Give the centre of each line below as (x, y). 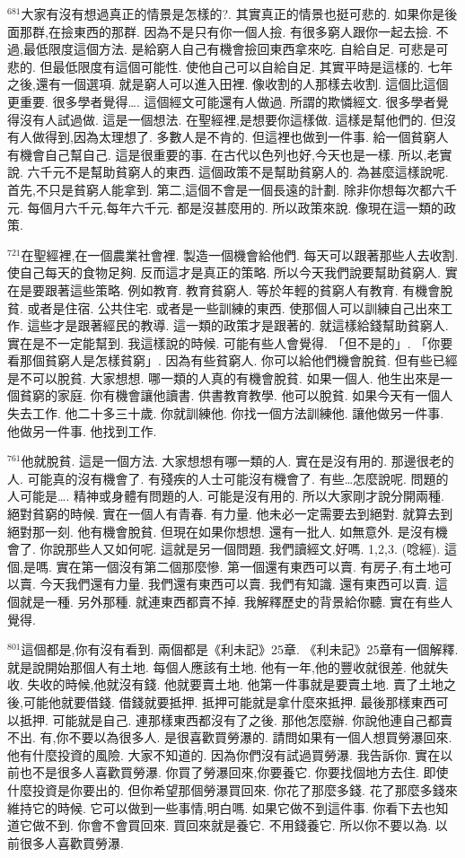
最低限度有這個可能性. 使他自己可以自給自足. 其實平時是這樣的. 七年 (253, 66)
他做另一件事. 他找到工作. (82, 430)
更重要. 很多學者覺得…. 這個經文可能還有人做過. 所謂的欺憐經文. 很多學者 (222, 101)
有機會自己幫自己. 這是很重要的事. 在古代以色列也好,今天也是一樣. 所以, (217, 154)
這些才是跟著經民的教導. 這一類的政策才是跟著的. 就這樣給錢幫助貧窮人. (238, 325)
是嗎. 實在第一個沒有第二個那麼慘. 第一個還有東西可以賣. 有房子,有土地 (231, 566)
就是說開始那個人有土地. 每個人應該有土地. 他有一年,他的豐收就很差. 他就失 (228, 666)
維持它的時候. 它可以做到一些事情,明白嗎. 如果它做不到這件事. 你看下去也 (222, 807)
